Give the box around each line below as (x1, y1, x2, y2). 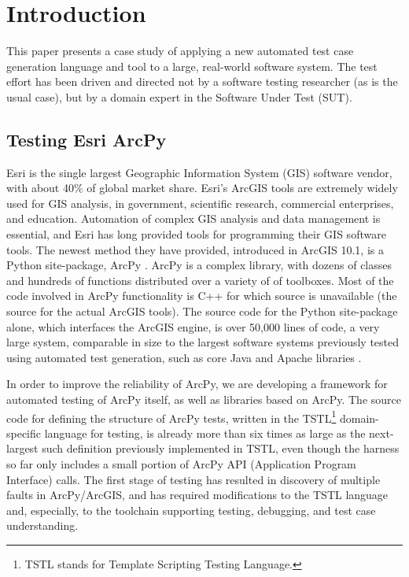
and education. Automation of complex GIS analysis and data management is (6, 210, 381, 227)
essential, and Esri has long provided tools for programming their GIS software (6, 226, 386, 242)
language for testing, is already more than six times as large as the (44, 424, 366, 441)
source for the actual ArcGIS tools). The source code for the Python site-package (6, 303, 398, 320)
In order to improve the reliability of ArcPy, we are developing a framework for (6, 375, 388, 392)
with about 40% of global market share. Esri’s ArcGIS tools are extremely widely (6, 179, 398, 196)
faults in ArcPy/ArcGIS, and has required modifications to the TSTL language (6, 486, 389, 503)
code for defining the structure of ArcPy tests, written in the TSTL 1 (6, 407, 337, 426)
